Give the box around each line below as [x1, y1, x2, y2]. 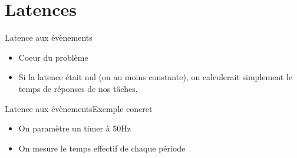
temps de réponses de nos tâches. [18, 82, 138, 94]
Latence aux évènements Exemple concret [5, 102, 153, 114]
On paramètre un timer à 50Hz [18, 122, 131, 134]
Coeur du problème [18, 51, 88, 63]
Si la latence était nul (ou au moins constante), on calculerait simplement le [18, 71, 292, 83]
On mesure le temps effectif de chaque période [18, 141, 186, 154]
